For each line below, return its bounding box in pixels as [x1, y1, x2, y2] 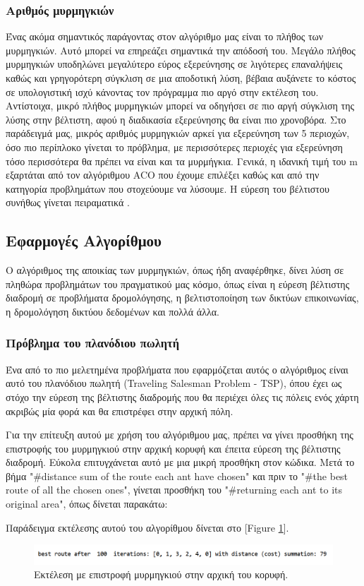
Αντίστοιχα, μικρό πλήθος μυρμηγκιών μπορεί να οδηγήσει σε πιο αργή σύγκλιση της [6, 98, 355, 113]
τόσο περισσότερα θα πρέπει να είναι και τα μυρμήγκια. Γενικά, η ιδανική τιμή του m [6, 153, 358, 168]
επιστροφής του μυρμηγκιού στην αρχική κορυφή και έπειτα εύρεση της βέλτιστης [6, 441, 341, 455]
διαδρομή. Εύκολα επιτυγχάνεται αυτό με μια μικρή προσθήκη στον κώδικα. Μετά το [6, 455, 355, 470]
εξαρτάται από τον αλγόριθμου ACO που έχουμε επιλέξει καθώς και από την [6, 167, 320, 182]
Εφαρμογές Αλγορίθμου [6, 229, 162, 251]
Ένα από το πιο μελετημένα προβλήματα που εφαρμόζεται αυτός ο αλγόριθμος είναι [6, 361, 348, 376]
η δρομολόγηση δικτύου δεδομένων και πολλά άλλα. [6, 304, 219, 318]
